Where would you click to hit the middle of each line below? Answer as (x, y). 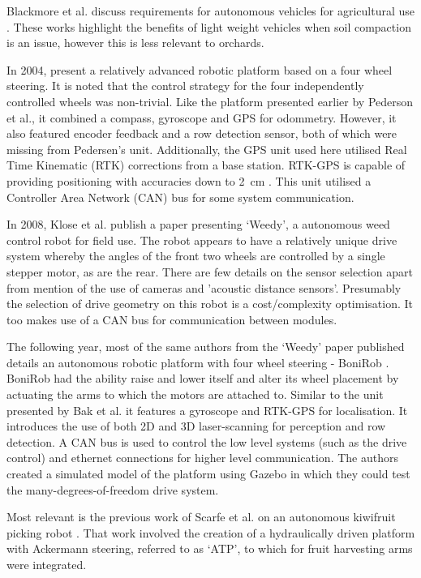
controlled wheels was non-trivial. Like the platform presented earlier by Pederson (210, 101)
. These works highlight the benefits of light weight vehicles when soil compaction (209, 26)
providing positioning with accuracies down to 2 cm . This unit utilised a (189, 180)
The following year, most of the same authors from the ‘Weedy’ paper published (206, 347)
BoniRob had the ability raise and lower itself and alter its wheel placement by (203, 378)
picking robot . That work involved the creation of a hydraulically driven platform (211, 532)
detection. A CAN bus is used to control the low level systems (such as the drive (207, 441)
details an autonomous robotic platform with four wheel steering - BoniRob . (198, 362)
